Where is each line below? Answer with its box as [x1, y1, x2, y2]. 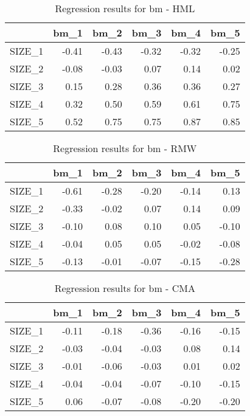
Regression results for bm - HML [55, 1, 195, 15]
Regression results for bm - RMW [53, 141, 197, 155]
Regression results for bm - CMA [54, 281, 195, 295]
